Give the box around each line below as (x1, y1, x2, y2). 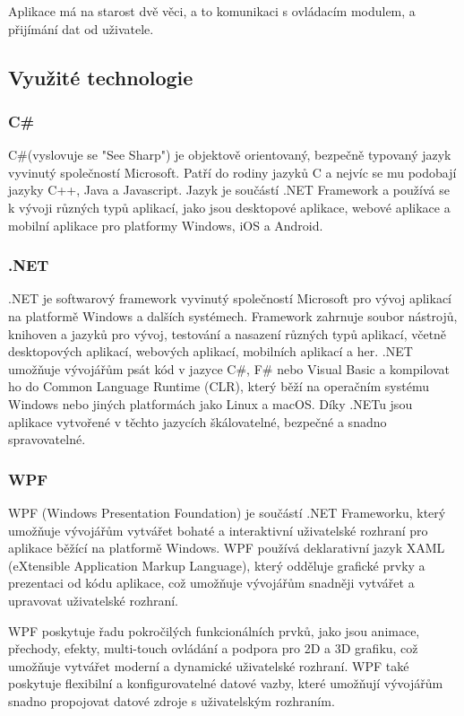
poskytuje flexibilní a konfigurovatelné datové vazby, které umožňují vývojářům (8, 674, 443, 693)
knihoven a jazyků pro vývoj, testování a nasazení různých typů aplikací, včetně (8, 324, 447, 343)
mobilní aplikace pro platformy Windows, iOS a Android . (8, 215, 323, 234)
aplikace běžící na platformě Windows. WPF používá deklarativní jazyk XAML (8, 538, 445, 557)
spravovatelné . (8, 430, 86, 449)
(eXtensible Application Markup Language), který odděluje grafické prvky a (8, 555, 425, 574)
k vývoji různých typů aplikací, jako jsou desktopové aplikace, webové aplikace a (8, 197, 451, 216)
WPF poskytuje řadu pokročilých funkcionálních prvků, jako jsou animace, (8, 621, 420, 640)
